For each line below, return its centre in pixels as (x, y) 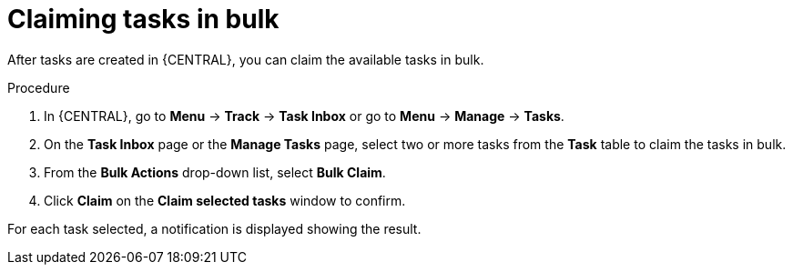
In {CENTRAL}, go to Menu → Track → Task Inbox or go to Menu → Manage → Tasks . (304, 116)
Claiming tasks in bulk (143, 19)
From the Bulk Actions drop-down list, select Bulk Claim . (215, 172)
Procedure (39, 87)
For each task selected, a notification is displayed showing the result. (214, 228)
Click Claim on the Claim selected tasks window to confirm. (225, 200)
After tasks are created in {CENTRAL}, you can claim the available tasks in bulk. (246, 59)
